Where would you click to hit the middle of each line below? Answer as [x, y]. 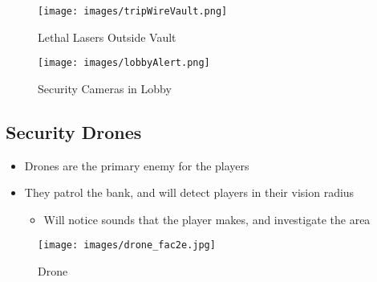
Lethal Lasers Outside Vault [107, 37]
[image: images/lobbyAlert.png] [124, 63]
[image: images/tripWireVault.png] [133, 11]
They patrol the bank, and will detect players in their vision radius [189, 192]
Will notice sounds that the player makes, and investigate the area [207, 219]
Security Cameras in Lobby [105, 88]
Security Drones [74, 131]
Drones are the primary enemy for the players [137, 165]
